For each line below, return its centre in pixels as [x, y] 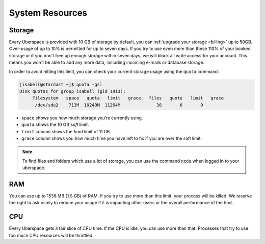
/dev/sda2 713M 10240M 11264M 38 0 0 [119, 105]
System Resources [48, 13]
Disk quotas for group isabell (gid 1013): [73, 91]
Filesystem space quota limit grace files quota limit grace [128, 98]
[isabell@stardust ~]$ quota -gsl [61, 84]
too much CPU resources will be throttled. [52, 235]
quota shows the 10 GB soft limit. [55, 124]
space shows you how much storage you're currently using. [82, 118]
